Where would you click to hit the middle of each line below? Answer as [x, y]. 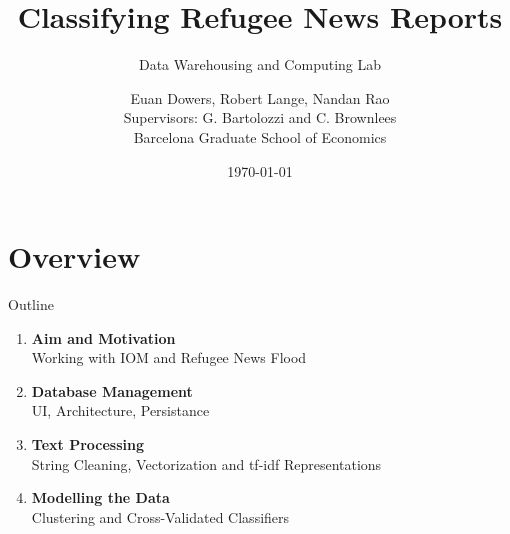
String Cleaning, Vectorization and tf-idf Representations [206, 463]
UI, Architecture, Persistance [120, 410]
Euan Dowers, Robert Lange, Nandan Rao [260, 97]
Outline [31, 304]
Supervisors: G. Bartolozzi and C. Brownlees [260, 117]
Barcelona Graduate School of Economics [260, 136]
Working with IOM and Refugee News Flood [169, 357]
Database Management [112, 390]
